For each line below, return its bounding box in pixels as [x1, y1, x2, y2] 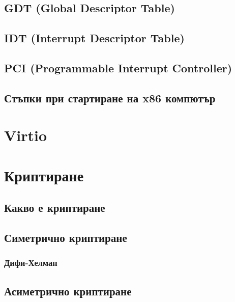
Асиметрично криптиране [4, 283, 132, 298]
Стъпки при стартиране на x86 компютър [4, 90, 216, 105]
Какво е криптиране [4, 200, 105, 215]
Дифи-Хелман [4, 256, 57, 269]
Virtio [4, 125, 47, 146]
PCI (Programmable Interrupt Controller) [4, 60, 232, 75]
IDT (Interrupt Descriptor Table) [4, 30, 185, 46]
